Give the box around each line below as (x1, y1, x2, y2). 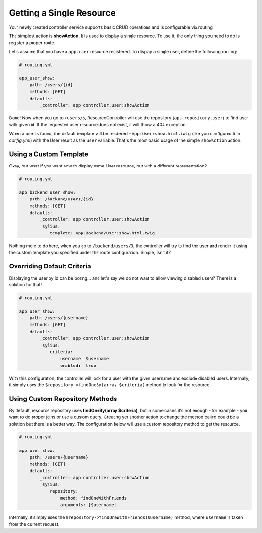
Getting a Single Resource (9, 7, 116, 18)
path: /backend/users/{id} (29, 197, 94, 202)
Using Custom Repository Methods (9, 395, 117, 403)
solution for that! (9, 282, 42, 287)
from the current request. (9, 521, 60, 527)
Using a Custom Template (9, 150, 89, 159)
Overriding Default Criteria (9, 262, 92, 270)
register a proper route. (9, 40, 56, 46)
